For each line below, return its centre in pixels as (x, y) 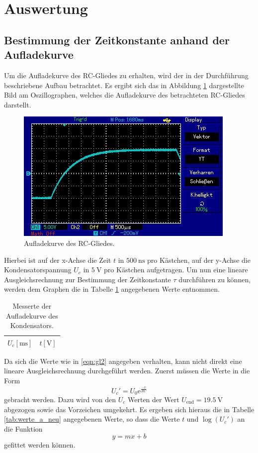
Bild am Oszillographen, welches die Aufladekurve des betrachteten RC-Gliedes (125, 95)
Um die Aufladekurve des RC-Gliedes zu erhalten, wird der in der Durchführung (126, 75)
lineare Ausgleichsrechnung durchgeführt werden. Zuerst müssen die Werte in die (127, 371)
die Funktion (23, 428)
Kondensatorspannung (38, 270)
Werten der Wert (154, 399)
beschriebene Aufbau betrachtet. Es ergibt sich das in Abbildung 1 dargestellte (124, 85)
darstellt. (18, 104)
